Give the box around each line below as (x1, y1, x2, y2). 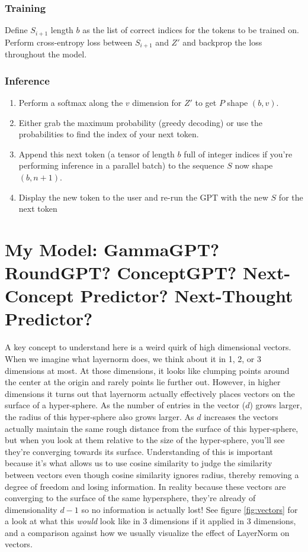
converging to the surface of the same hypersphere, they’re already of (5, 492, 256, 504)
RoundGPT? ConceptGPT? (5, 260, 237, 285)
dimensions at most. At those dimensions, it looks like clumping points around (5, 364, 290, 376)
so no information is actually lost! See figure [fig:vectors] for (81, 503, 298, 515)
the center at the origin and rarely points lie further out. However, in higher (5, 376, 281, 388)
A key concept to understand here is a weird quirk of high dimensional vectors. (5, 341, 291, 353)
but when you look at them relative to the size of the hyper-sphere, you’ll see (5, 434, 285, 446)
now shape (235, 159, 273, 172)
